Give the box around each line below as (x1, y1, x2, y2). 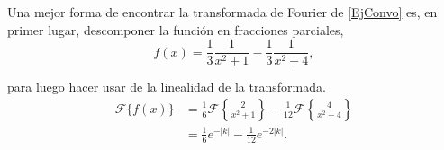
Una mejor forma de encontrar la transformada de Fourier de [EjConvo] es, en (7, 3, 438, 21)
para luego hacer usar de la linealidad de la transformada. (7, 77, 326, 96)
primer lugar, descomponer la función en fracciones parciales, (7, 20, 344, 39)
